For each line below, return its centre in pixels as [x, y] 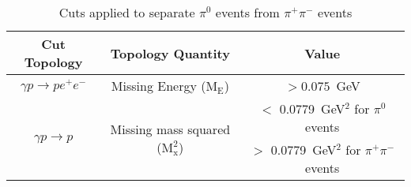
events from [247, 12]
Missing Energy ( [158, 86]
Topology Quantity [170, 53]
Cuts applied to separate [127, 12]
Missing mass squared [170, 129]
